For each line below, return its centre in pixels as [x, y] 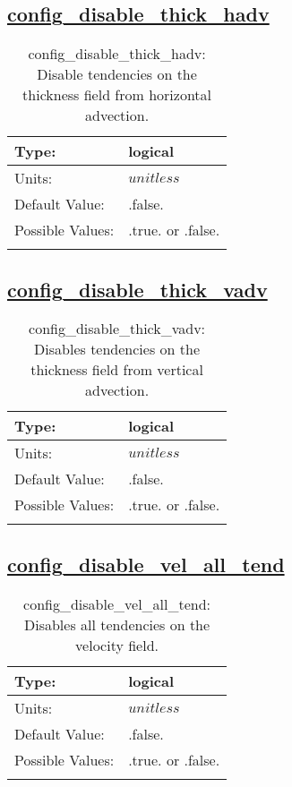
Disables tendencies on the [117, 349]
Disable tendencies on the [117, 74]
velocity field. [117, 645]
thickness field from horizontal [117, 95]
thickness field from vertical [117, 370]
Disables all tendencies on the [117, 624]
